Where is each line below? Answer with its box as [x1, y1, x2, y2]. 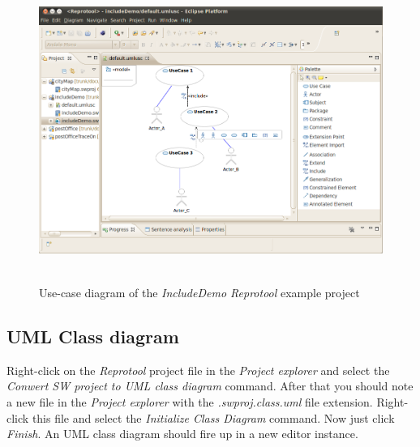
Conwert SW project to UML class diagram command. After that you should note [6, 377, 414, 394]
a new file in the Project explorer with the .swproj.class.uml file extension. [6, 393, 373, 410]
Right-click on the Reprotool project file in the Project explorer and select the [6, 361, 390, 378]
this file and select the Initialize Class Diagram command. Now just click [32, 409, 395, 426]
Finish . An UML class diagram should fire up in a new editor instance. [6, 425, 358, 442]
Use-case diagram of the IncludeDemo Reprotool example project [39, 283, 360, 300]
